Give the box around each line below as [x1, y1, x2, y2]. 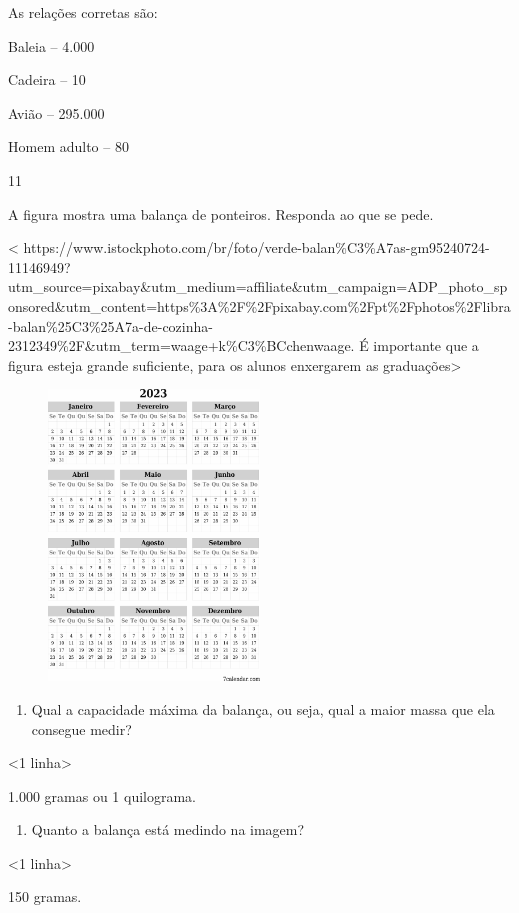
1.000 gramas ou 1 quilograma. [8, 785, 196, 806]
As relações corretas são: [8, 2, 158, 22]
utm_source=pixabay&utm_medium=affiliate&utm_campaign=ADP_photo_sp [8, 276, 508, 297]
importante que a [373, 335, 479, 356]
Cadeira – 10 [8, 69, 86, 90]
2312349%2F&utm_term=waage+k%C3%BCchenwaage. [8, 335, 355, 356]
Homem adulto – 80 [8, 136, 129, 157]
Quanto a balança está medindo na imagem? [31, 819, 305, 840]
